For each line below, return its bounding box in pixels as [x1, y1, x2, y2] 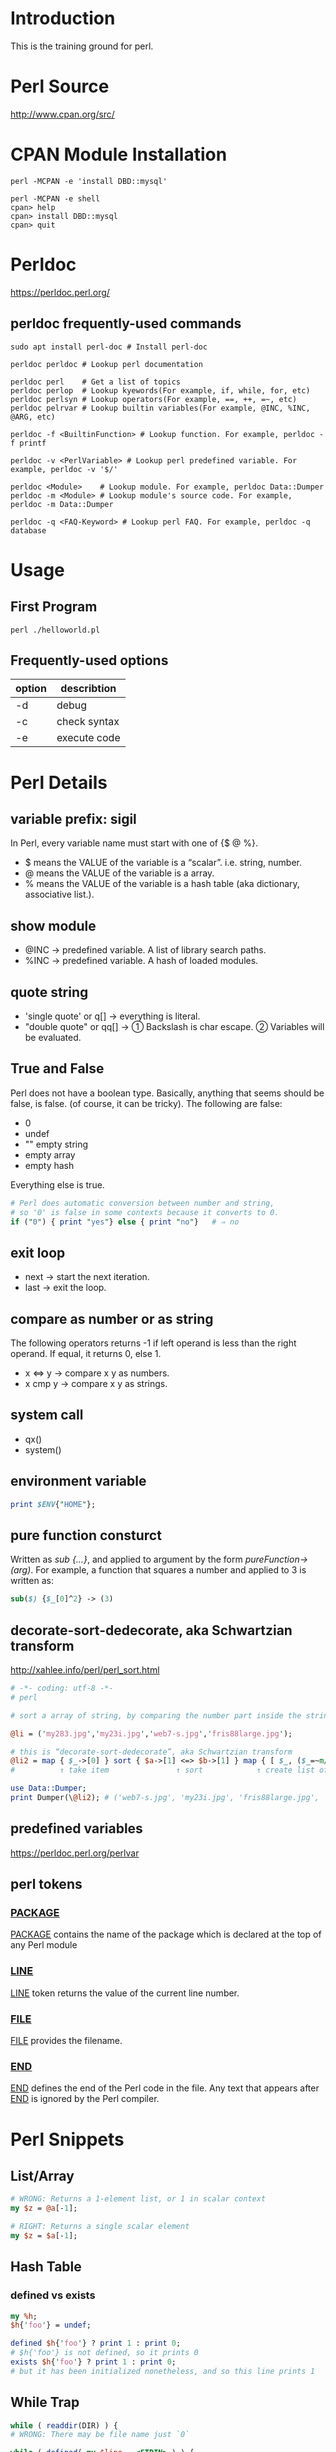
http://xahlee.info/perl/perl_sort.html [10, 1664, 160, 1676]
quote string [10, 983, 89, 1001]
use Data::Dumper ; [10, 1783, 87, 1794]
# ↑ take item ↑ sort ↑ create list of [10, 1765, 329, 1776]
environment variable [10, 1473, 147, 1490]
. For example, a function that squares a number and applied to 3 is [30, 1564, 307, 1576]
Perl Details [10, 771, 108, 794]
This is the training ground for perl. [10, 40, 154, 52]
